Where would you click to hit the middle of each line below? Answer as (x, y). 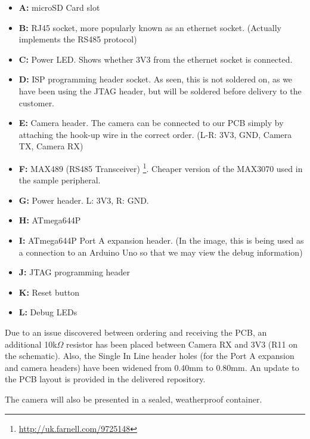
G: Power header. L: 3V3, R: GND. (84, 200)
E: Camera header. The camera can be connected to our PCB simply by (151, 123)
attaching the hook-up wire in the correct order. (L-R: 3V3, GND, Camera (155, 134)
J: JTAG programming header (75, 272)
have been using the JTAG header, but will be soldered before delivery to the (160, 90)
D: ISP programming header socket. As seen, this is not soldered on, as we (156, 79)
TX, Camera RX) (51, 146)
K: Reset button (49, 292)
